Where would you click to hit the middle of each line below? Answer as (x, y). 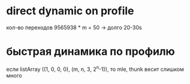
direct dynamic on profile (70, 11)
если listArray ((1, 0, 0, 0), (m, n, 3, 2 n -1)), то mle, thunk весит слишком (95, 69)
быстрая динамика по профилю (91, 52)
